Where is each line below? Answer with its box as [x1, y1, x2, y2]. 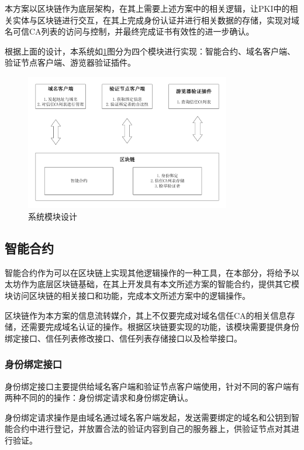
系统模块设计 [28, 210, 77, 223]
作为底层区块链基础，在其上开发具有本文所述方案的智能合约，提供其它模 [20, 278, 299, 290]
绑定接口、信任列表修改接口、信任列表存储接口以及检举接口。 [5, 332, 242, 344]
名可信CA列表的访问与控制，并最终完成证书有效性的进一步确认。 [5, 25, 254, 37]
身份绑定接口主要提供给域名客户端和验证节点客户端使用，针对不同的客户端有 [5, 380, 299, 392]
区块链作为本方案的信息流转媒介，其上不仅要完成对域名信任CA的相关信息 [5, 309, 287, 321]
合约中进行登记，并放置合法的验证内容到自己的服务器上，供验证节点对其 [12, 422, 291, 435]
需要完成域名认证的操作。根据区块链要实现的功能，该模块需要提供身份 [29, 321, 299, 333]
